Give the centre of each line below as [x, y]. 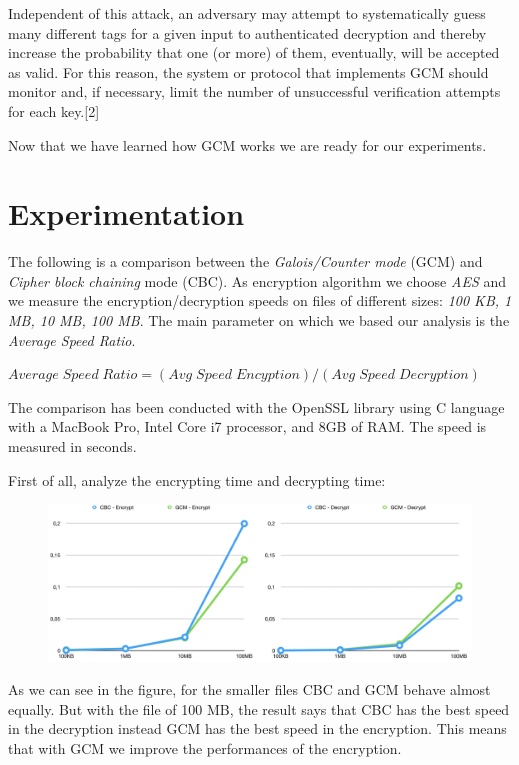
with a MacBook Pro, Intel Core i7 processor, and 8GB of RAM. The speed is [247, 426]
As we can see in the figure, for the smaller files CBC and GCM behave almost [249, 689]
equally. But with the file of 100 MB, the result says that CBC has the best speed [259, 708]
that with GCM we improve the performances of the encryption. [205, 747]
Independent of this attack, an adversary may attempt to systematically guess [247, 13]
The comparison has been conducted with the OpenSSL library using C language [256, 406]
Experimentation [126, 213]
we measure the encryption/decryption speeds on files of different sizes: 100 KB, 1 [260, 300]
